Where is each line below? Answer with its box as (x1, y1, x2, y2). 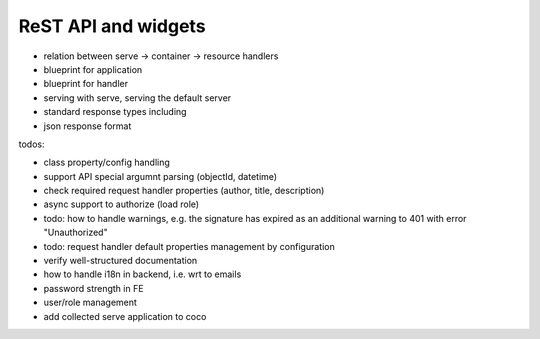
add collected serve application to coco (43, 310, 207, 322)
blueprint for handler (43, 78, 129, 90)
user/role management (43, 296, 137, 309)
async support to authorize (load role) (43, 198, 200, 210)
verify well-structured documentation (43, 255, 198, 267)
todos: (18, 138, 45, 150)
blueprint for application (43, 63, 143, 75)
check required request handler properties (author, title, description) (43, 185, 325, 197)
